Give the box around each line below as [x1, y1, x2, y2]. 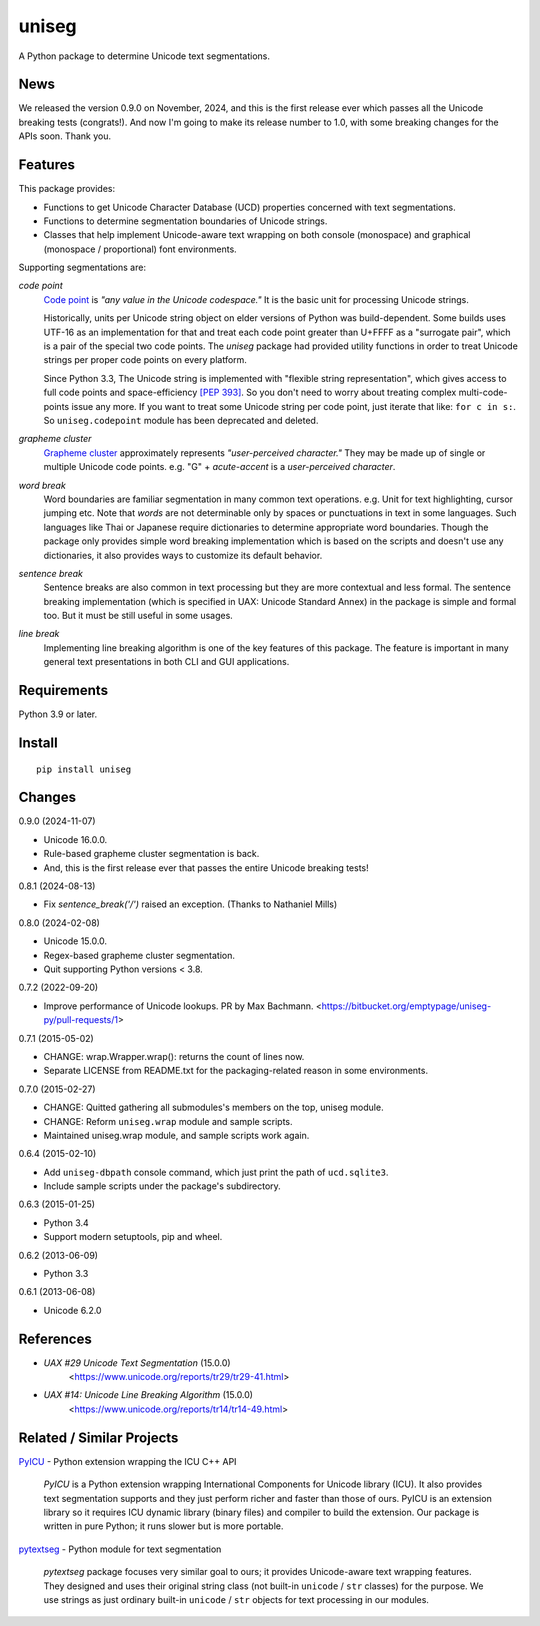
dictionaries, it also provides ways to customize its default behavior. [43, 549, 323, 561]
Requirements [18, 682, 109, 699]
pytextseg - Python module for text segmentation [18, 1543, 222, 1555]
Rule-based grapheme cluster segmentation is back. [43, 848, 260, 860]
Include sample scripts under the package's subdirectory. [43, 1180, 282, 1192]
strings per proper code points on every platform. [43, 354, 247, 366]
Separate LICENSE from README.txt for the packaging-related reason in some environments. [43, 1065, 429, 1077]
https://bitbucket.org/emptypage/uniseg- [321, 1000, 492, 1012]
